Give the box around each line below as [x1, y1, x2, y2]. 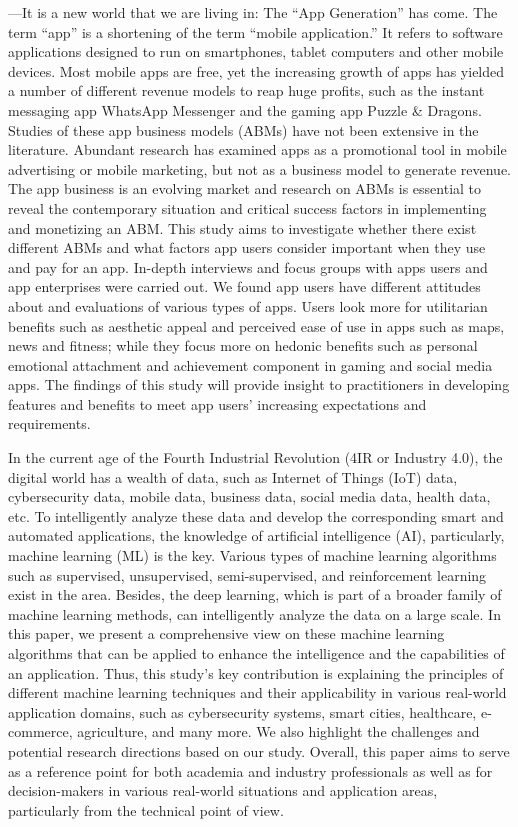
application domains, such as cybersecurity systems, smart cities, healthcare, [8, 701, 477, 722]
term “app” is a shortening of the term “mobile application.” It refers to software [8, 21, 503, 42]
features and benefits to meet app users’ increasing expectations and [8, 393, 427, 414]
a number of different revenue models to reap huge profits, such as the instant [8, 80, 485, 101]
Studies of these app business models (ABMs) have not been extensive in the [8, 119, 479, 140]
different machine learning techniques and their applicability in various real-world [8, 682, 507, 703]
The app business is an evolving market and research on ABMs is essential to [8, 178, 482, 199]
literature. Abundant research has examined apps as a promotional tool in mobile [8, 139, 507, 160]
